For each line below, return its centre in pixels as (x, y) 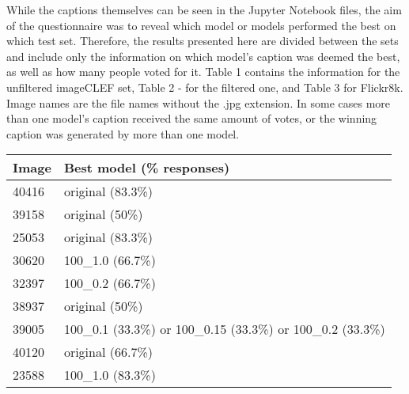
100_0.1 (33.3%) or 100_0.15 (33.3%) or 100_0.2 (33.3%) (224, 329)
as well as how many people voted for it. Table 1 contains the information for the (203, 72)
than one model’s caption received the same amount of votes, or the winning (192, 118)
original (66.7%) (108, 352)
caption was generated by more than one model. (123, 133)
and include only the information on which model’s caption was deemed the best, (203, 56)
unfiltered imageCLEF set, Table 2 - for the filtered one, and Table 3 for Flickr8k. (205, 87)
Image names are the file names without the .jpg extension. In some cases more (199, 102)
